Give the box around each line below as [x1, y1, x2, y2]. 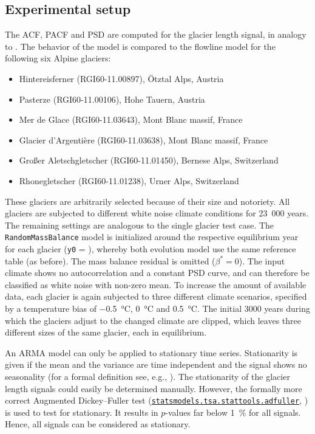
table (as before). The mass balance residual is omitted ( [5, 254, 215, 267]
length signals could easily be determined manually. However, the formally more [5, 382, 302, 394]
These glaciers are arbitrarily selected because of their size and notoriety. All [5, 195, 290, 207]
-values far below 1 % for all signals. [165, 405, 301, 418]
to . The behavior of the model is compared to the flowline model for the [5, 40, 276, 52]
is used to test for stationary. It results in [5, 405, 158, 418]
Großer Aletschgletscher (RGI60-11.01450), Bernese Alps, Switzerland [19, 154, 279, 167]
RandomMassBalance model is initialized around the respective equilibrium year [5, 230, 299, 243]
